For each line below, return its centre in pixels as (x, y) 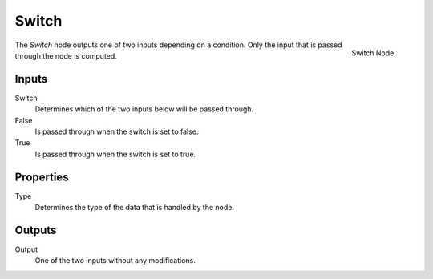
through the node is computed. (66, 55)
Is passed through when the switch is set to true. (115, 154)
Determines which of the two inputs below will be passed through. (144, 109)
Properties (42, 177)
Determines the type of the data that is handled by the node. (134, 208)
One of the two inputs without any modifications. (115, 261)
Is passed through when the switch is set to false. (117, 131)
